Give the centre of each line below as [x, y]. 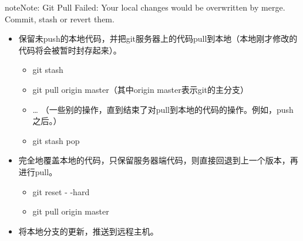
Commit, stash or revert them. [60, 19]
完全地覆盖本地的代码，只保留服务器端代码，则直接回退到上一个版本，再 [158, 160]
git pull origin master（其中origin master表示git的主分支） [141, 89]
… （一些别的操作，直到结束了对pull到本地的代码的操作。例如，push [163, 109]
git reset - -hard [61, 191]
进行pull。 [38, 171]
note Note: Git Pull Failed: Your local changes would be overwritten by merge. [145, 7]
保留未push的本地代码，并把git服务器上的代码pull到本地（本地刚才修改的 [158, 39]
